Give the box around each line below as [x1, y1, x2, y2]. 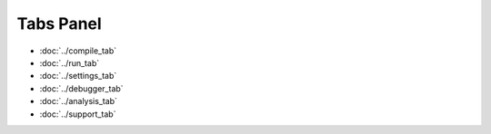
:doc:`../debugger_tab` [39, 82, 124, 94]
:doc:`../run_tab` [39, 57, 100, 68]
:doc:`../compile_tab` [39, 45, 117, 56]
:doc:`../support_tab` [39, 109, 116, 120]
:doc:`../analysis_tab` [39, 96, 118, 107]
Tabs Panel [16, 14, 102, 33]
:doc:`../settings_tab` [39, 71, 117, 81]
